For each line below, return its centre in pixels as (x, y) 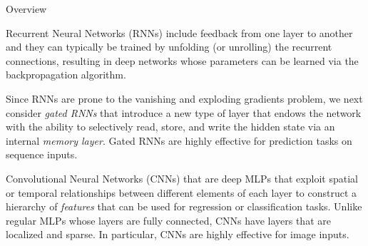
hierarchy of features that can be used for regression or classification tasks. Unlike (184, 206)
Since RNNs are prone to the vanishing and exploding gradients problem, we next (184, 98)
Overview (26, 9)
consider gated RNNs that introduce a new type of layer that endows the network (184, 112)
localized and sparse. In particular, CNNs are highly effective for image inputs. (178, 234)
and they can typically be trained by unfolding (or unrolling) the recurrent (169, 47)
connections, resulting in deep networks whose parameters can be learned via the (182, 60)
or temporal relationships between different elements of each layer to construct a (182, 192)
